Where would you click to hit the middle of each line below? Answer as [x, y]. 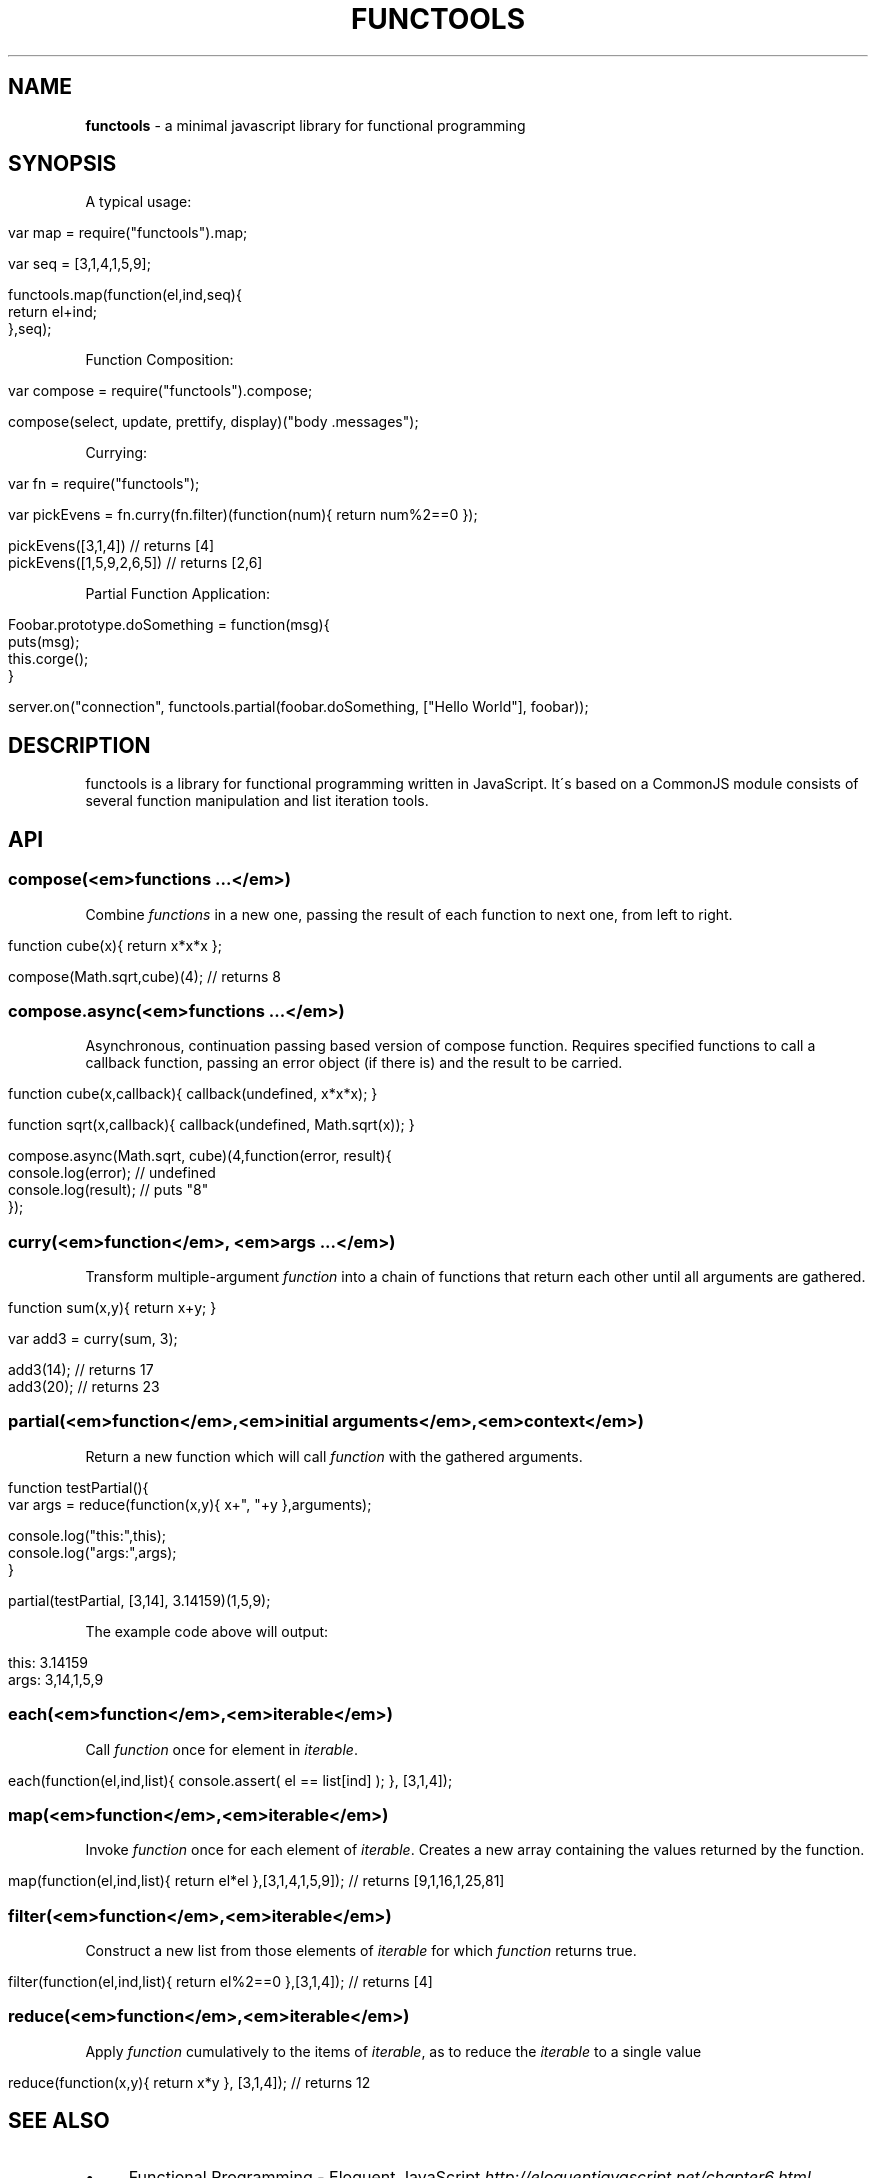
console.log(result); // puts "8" [108, 1190]
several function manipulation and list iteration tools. [257, 801]
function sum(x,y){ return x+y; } [112, 1307]
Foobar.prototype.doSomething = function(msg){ [169, 625]
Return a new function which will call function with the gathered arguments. [334, 1456]
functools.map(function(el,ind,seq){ [125, 295]
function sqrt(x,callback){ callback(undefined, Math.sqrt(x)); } [211, 1125]
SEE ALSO [59, 2121]
